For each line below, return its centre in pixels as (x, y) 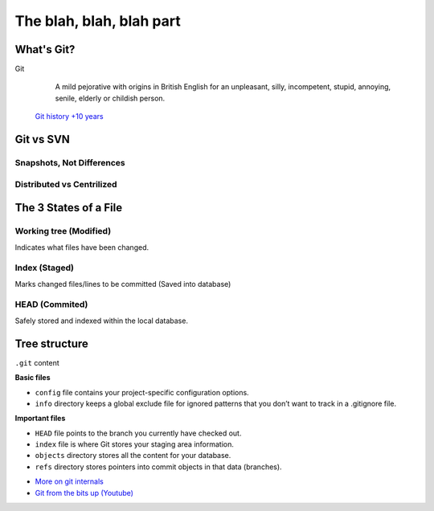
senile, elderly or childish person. (110, 98)
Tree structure (51, 343)
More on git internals (69, 481)
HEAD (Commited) (51, 305)
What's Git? (45, 49)
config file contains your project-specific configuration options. (142, 392)
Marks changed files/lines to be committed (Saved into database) (123, 284)
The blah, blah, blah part (98, 21)
